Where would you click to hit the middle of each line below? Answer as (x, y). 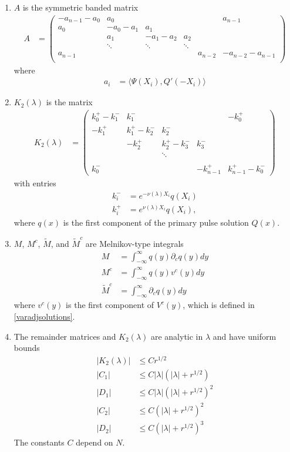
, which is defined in (219, 305)
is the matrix (69, 102)
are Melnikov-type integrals (134, 243)
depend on (95, 442)
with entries (35, 183)
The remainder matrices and (65, 336)
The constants (39, 442)
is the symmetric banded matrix (80, 7)
